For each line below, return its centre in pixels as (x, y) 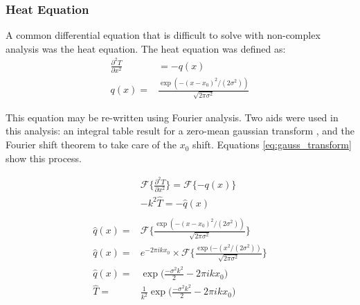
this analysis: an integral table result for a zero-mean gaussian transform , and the (180, 131)
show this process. (44, 158)
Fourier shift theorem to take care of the (91, 145)
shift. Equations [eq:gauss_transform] (272, 145)
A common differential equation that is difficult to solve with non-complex (163, 35)
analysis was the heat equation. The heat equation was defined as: (146, 48)
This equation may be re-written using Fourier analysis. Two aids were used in (172, 117)
